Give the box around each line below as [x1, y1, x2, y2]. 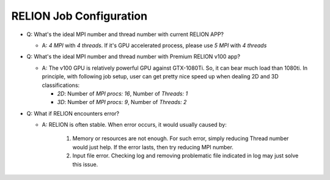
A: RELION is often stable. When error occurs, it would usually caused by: [42, 121, 227, 129]
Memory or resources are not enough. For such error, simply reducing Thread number [72, 135, 289, 142]
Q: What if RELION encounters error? [26, 110, 120, 117]
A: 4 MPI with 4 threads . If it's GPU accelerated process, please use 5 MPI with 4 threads [42, 42, 267, 49]
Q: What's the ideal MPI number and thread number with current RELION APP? [26, 31, 224, 38]
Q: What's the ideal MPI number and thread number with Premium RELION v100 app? [26, 53, 241, 61]
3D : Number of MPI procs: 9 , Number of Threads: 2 [57, 99, 187, 106]
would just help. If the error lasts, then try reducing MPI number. [72, 143, 233, 151]
